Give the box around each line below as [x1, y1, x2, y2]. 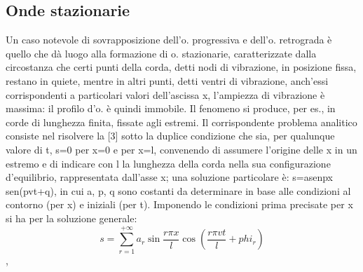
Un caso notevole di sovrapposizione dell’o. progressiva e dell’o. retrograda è [6, 32, 332, 47]
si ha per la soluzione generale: [6, 210, 137, 225]
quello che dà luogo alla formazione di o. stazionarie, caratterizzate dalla [6, 46, 317, 60]
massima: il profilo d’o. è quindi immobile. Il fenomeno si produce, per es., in [6, 101, 336, 116]
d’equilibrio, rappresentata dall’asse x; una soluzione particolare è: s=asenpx [6, 170, 333, 184]
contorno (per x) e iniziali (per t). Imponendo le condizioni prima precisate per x [6, 197, 353, 212]
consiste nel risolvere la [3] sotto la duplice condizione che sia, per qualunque [6, 128, 335, 143]
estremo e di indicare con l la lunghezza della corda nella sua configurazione [6, 156, 331, 170]
